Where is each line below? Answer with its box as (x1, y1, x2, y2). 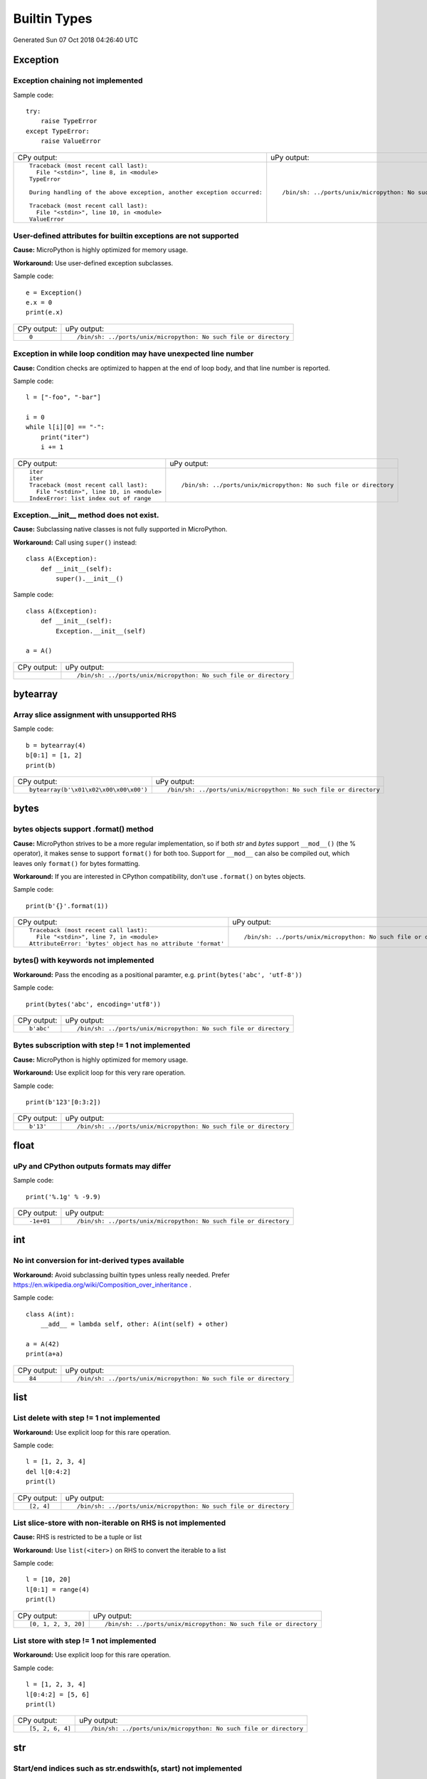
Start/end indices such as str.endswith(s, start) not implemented (13, 1763, 242, 1773)
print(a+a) (26, 1350, 64, 1358)
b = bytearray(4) (26, 741, 86, 749)
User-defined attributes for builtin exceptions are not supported (13, 231, 239, 241)
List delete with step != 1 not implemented (13, 1413, 160, 1423)
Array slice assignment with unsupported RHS (13, 710, 177, 720)
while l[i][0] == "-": (26, 423, 105, 431)
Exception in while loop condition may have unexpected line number (13, 349, 254, 359)
